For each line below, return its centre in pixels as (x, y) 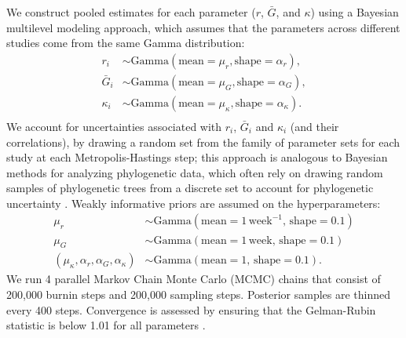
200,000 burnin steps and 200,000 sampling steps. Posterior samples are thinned (199, 294)
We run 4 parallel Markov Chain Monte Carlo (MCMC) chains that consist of (194, 279)
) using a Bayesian (355, 12)
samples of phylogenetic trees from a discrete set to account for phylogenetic (190, 188)
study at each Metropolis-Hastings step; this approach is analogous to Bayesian (197, 157)
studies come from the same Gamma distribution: (126, 43)
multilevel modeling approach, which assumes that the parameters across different (203, 27)
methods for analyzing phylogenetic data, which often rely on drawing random (195, 172)
